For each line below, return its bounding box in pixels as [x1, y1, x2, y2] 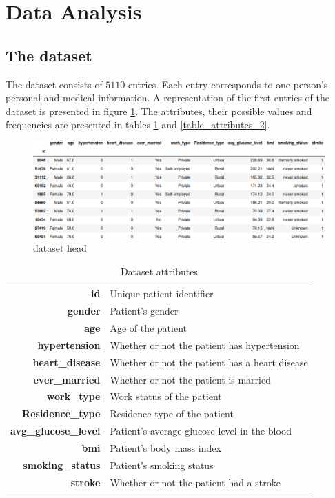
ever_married [33, 372, 101, 386]
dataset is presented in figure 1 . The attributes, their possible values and [6, 103, 312, 118]
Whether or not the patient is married [110, 372, 271, 386]
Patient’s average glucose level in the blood [110, 424, 292, 438]
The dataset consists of [6, 77, 103, 91]
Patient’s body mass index [110, 440, 221, 455]
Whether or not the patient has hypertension [110, 337, 300, 352]
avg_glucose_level [10, 424, 101, 438]
